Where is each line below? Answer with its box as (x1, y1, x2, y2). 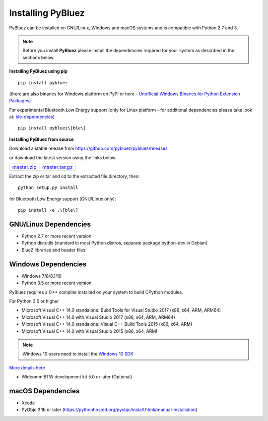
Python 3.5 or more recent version (21, 280, 92, 286)
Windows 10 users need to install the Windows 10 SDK (22, 351, 134, 357)
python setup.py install (18, 185, 78, 190)
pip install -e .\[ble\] (18, 207, 78, 213)
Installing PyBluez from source (9, 136, 74, 142)
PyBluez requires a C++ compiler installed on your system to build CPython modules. (9, 289, 183, 295)
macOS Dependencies (9, 387, 80, 395)
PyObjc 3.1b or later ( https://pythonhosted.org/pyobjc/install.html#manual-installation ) (21, 407, 198, 413)
